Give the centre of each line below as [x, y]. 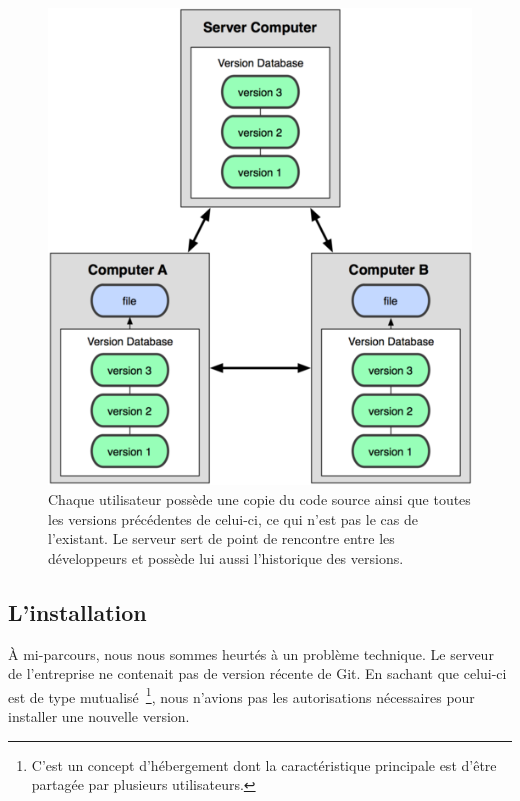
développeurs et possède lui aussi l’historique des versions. [226, 557]
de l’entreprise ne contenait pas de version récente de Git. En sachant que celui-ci [257, 673]
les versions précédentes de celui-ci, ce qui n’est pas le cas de [233, 518]
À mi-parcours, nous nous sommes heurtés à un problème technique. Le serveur [251, 653]
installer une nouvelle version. [99, 716]
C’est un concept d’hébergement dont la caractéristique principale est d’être [264, 764]
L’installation [77, 611]
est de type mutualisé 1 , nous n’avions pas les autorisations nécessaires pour [241, 695]
